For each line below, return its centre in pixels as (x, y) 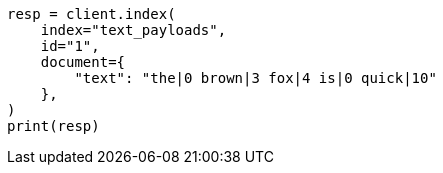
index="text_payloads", (133, 30)
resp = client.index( (91, 14)
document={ (83, 62)
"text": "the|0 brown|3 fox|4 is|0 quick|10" (255, 78)
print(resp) (53, 126)
